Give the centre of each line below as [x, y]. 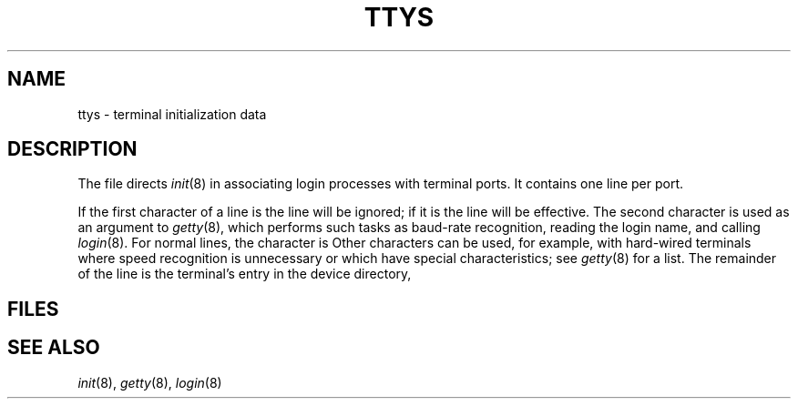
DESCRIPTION [72, 149]
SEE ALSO [54, 348]
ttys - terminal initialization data [172, 114]
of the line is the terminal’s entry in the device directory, [245, 274]
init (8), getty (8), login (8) [150, 382]
